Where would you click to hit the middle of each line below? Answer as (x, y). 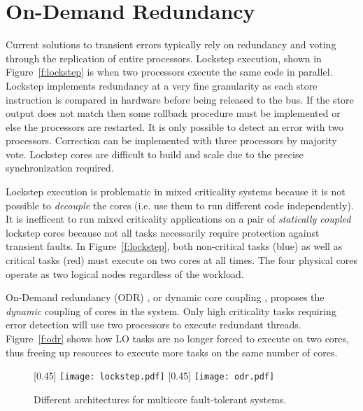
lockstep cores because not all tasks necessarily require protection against (163, 232)
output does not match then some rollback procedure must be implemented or (173, 113)
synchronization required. (60, 168)
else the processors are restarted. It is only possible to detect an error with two (175, 126)
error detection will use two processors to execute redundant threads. (154, 325)
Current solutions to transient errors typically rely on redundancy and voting (171, 44)
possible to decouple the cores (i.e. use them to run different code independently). (180, 205)
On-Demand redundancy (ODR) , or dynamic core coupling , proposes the (165, 297)
